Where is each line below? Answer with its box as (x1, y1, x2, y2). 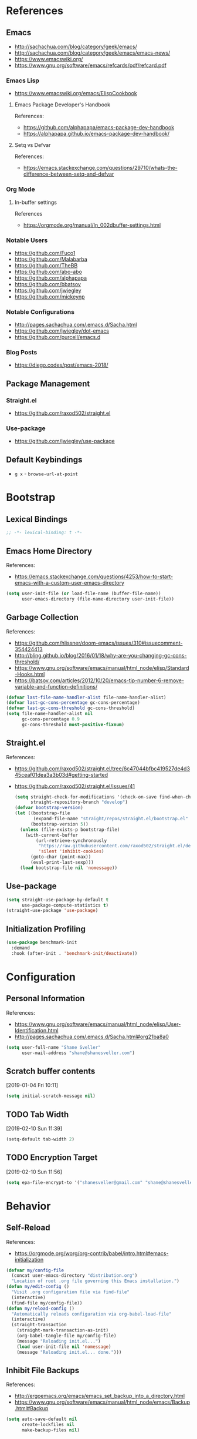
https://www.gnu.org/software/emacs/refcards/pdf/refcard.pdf (14, 62, 167, 69)
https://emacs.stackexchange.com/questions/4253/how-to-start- (14, 573, 174, 580)
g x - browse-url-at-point (14, 470, 78, 477)
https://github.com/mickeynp (14, 293, 85, 300)
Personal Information (6, 994, 85, 1004)
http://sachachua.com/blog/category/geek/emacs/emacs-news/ (14, 49, 171, 56)
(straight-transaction (11, 1322, 67, 1328)
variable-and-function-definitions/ (14, 683, 98, 690)
